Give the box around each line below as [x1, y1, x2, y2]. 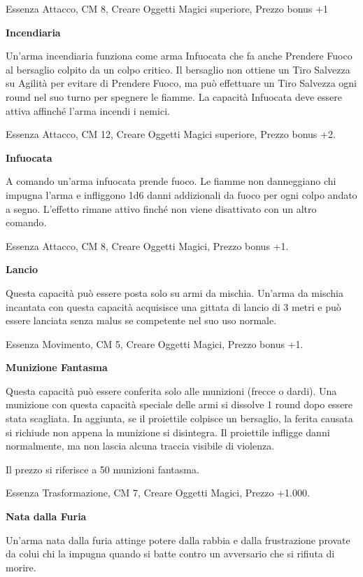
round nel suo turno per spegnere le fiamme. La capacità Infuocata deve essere [6, 89, 342, 104]
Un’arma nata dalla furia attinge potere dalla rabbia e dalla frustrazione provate [6, 532, 350, 547]
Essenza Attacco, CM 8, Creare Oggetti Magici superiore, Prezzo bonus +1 [6, 1, 328, 15]
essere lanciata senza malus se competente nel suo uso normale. [6, 313, 277, 328]
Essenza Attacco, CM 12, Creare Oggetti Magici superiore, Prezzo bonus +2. [6, 127, 336, 141]
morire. [6, 559, 36, 574]
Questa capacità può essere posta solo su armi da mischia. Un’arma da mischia [6, 285, 343, 300]
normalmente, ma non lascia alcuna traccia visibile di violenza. [6, 438, 275, 453]
